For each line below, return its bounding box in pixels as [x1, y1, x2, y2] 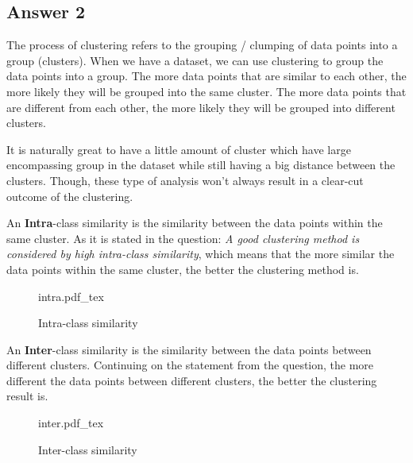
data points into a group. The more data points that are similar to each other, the [6, 68, 407, 84]
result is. [6, 388, 48, 404]
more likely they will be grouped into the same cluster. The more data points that [6, 83, 407, 99]
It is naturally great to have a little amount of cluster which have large [6, 141, 351, 157]
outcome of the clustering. [6, 187, 133, 204]
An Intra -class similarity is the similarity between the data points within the [6, 214, 383, 231]
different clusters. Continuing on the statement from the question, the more [6, 357, 374, 373]
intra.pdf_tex [38, 287, 104, 304]
